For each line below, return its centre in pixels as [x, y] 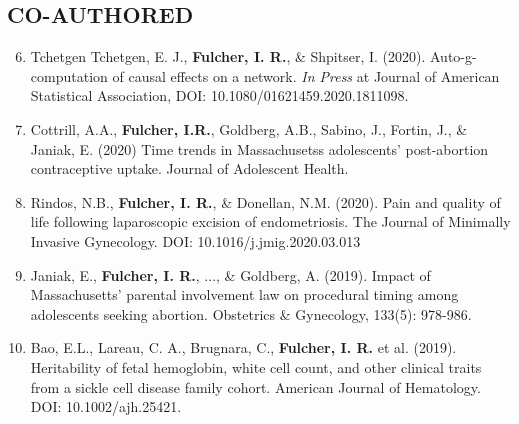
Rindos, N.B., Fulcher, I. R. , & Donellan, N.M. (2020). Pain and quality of [265, 201]
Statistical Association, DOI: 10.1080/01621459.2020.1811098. [219, 95]
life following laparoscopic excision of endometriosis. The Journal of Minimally [270, 221]
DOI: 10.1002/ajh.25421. [106, 406]
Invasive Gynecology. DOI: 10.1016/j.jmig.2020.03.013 [195, 240]
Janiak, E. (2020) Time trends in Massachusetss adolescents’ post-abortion [259, 148]
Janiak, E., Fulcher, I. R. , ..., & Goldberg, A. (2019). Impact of [230, 274]
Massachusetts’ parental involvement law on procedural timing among [244, 294]
